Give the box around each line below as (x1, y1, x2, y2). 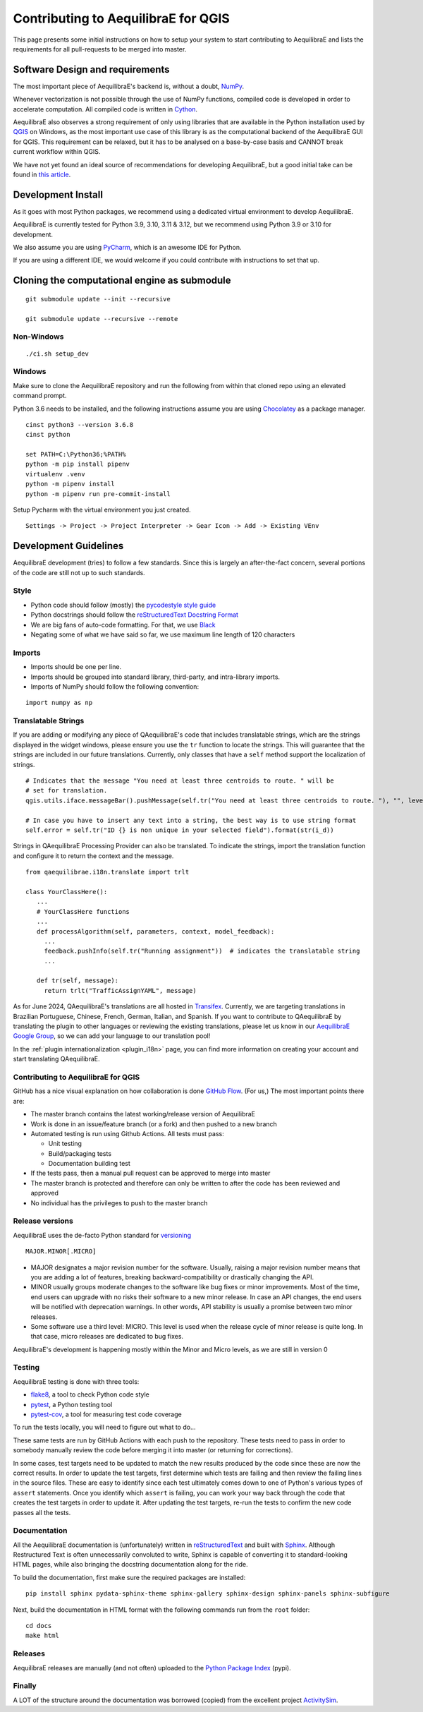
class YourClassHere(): (25, 888, 108, 896)
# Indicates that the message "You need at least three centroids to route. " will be (25, 777, 334, 785)
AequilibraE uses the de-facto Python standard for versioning (13, 1231, 192, 1239)
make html (25, 1632, 59, 1640)
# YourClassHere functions (36, 908, 130, 915)
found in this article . (13, 170, 71, 179)
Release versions (13, 1216, 73, 1226)
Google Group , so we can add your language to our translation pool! (13, 1032, 211, 1040)
